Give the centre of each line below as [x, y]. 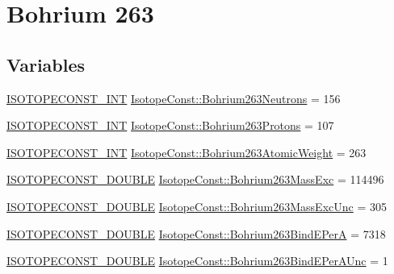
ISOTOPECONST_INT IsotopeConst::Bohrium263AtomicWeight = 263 [187, 152]
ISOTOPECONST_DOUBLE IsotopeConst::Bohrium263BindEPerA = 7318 [196, 233]
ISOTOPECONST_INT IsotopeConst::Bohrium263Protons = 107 [170, 125]
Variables [46, 64]
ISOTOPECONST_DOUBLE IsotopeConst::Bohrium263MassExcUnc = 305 [197, 206]
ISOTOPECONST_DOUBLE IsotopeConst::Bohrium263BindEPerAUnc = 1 [197, 261]
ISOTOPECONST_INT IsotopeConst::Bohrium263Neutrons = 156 [174, 98]
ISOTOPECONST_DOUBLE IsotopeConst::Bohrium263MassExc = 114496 [195, 179]
